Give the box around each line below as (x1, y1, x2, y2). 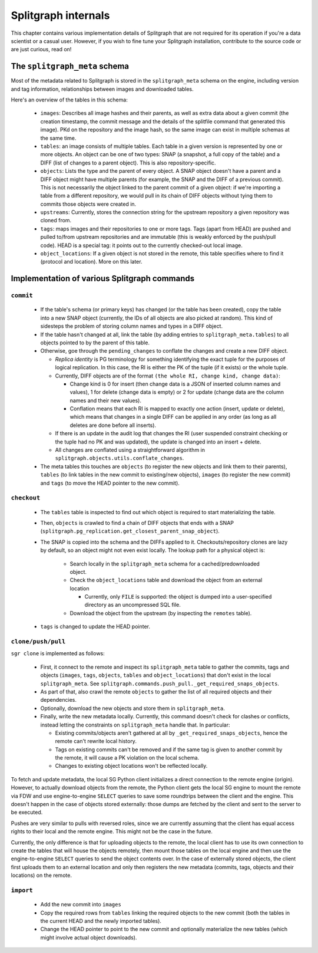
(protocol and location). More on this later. (40, 258, 143, 265)
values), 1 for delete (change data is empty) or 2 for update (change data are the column (69, 389, 284, 396)
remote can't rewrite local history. (55, 738, 137, 745)
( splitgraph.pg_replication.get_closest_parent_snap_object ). (40, 528, 220, 535)
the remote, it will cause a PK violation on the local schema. (55, 754, 200, 761)
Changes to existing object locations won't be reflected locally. (55, 763, 208, 770)
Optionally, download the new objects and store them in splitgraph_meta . (40, 705, 225, 712)
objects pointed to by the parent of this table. (40, 339, 150, 346)
